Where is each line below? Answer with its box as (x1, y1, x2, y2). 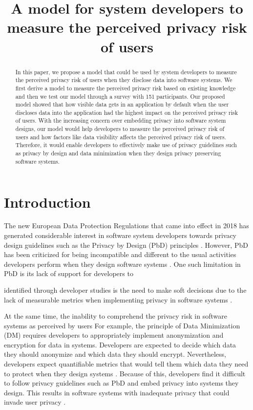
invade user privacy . (4, 397, 66, 407)
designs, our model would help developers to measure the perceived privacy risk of (15, 125, 225, 133)
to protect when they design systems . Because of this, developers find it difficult (4, 368, 246, 378)
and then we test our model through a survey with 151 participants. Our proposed (15, 92, 225, 100)
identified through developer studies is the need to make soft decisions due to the (4, 284, 247, 295)
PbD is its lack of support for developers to (4, 268, 133, 279)
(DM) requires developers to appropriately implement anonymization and (4, 330, 224, 340)
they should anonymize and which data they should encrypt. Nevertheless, (4, 349, 227, 359)
